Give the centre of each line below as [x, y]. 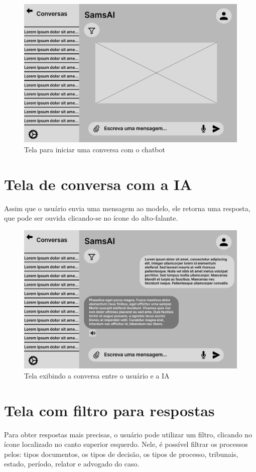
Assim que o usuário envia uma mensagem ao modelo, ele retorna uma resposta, [127, 208]
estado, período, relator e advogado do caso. [72, 464]
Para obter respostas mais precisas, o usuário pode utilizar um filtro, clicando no [128, 434]
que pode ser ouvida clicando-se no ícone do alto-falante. [91, 218]
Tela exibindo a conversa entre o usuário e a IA [97, 375]
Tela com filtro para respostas [109, 410]
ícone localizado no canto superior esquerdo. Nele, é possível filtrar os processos [126, 444]
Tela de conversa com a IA [98, 184]
